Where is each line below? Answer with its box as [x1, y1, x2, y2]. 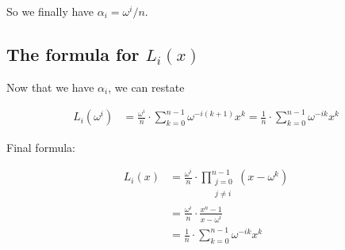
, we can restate [108, 78, 185, 95]
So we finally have [6, 3, 94, 19]
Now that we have [6, 78, 94, 95]
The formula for [6, 41, 140, 66]
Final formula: [6, 138, 75, 155]
